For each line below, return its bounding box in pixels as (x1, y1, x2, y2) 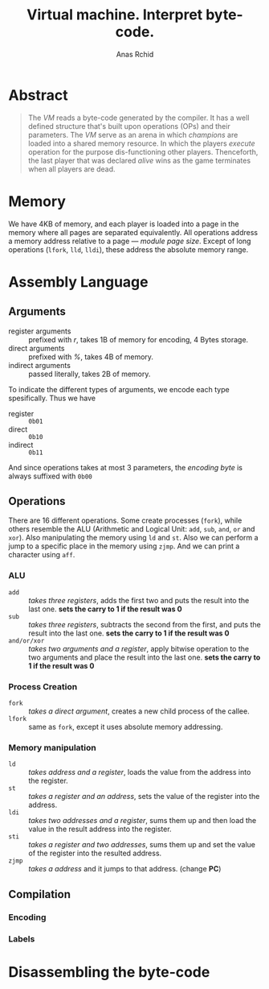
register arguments (8, 326, 71, 336)
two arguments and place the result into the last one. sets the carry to (28, 652, 261, 662)
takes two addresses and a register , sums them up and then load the (28, 816, 257, 826)
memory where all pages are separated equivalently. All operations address (8, 227, 259, 237)
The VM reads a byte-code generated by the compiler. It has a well (27, 113, 250, 122)
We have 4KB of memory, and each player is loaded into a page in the (8, 219, 239, 229)
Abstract (8, 86, 68, 104)
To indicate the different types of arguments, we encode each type (8, 384, 230, 394)
